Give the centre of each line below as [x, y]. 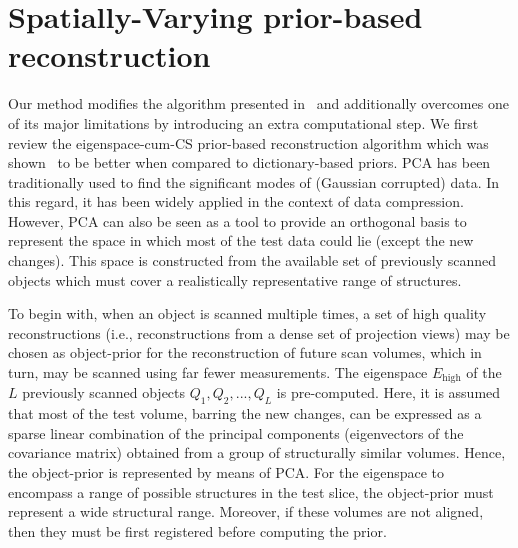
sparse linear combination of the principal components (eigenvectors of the [236, 432]
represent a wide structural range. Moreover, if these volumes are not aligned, [246, 511]
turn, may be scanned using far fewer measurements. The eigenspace [218, 372]
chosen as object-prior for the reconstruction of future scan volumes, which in [245, 352]
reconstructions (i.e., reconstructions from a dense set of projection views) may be [259, 332]
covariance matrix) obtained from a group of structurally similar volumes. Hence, [257, 452]
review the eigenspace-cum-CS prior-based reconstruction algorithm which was [248, 142]
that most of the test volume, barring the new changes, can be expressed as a [245, 413]
